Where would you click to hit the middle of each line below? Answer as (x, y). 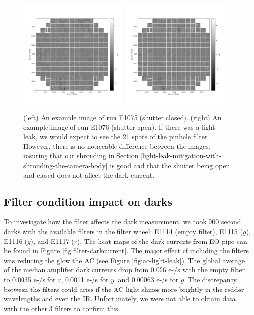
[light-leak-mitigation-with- (181, 156)
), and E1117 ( (52, 241)
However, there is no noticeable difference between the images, (117, 146)
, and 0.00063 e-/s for (146, 279)
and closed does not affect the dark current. (89, 175)
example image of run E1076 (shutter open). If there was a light (119, 127)
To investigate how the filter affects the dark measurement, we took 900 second (123, 222)
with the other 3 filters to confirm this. (62, 308)
